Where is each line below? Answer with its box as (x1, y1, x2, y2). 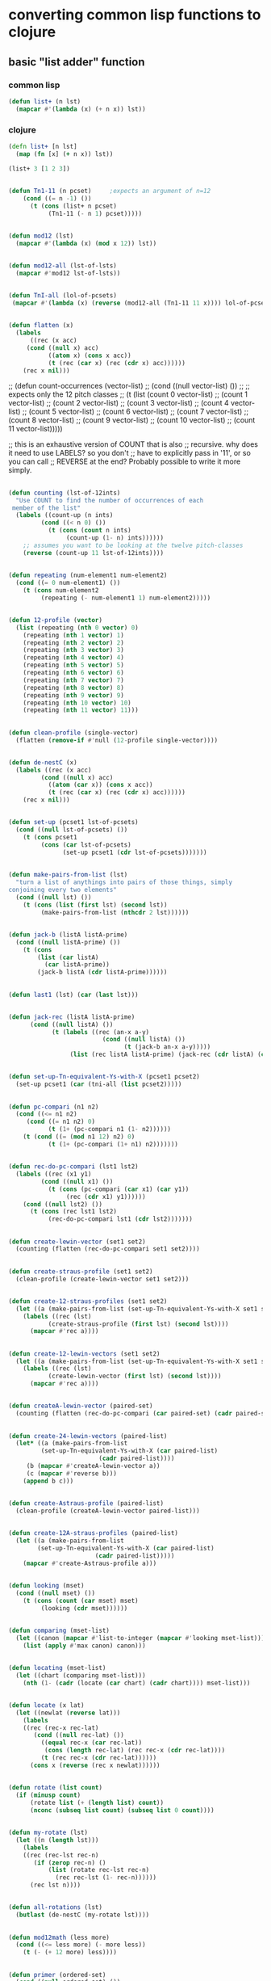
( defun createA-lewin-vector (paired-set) (8, 1402, 153, 1411)
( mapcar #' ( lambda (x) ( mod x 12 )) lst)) (15, 239, 157, 247)
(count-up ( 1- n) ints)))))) (65, 534, 164, 542)
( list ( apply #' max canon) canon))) (23, 1642, 147, 1650)
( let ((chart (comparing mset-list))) (15, 1671, 147, 1680)
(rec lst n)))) (29, 1881, 81, 1890)
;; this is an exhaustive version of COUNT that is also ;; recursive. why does (8, 440, 258, 449)
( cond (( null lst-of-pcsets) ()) (15, 826, 128, 834)
